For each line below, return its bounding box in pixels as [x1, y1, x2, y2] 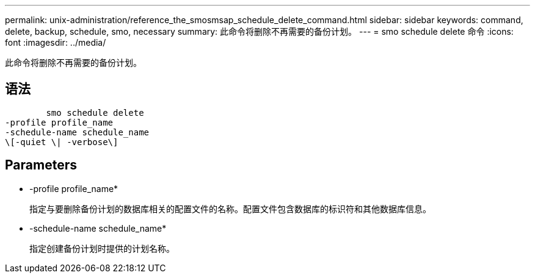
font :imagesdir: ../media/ [5, 37, 106, 48]
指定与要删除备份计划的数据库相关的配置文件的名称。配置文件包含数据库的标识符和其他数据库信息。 [29, 203, 431, 214]
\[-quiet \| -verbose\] [5, 137, 118, 147]
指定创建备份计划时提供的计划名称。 [29, 243, 175, 254]
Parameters [5, 157, 77, 173]
